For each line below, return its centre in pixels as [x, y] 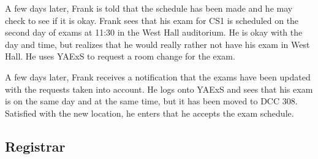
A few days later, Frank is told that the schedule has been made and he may [149, 8]
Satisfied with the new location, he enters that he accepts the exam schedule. [150, 113]
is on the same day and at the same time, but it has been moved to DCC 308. [151, 101]
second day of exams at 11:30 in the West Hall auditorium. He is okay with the [154, 32]
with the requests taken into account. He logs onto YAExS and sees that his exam [159, 89]
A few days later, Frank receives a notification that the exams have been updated [158, 76]
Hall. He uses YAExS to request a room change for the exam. [120, 56]
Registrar [35, 146]
